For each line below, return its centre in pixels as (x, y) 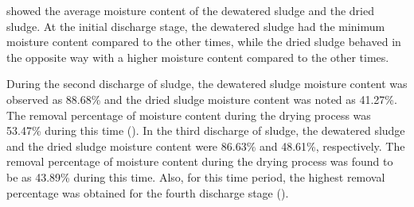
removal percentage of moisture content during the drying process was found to (200, 161)
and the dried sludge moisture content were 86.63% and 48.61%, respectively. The (206, 146)
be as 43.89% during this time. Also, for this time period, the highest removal (196, 176)
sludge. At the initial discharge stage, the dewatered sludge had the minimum (196, 26)
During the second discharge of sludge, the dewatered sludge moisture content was (207, 84)
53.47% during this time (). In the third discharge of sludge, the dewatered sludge (206, 130)
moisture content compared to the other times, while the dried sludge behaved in (204, 42)
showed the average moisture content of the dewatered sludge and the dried (190, 10)
